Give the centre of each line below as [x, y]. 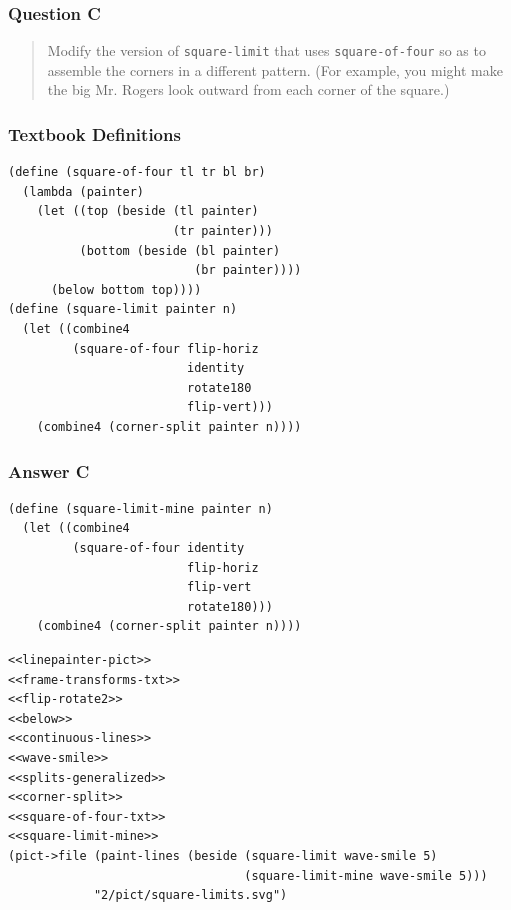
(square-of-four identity [158, 548]
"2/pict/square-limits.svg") [190, 895]
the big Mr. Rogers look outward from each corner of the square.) [248, 89]
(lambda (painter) [83, 191]
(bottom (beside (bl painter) [180, 250]
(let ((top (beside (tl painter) [147, 211]
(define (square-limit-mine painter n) [140, 508]
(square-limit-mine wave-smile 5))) [366, 875]
